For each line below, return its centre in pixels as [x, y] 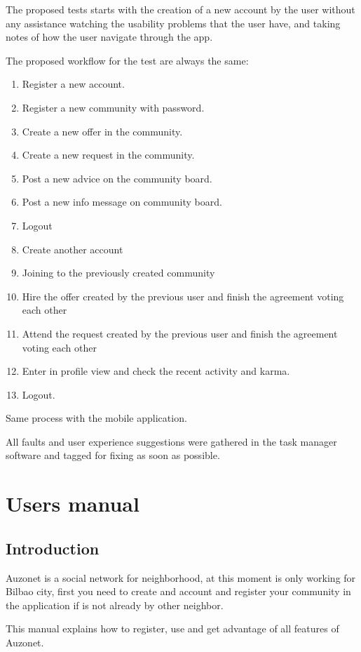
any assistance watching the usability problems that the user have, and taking [173, 23]
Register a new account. [73, 84]
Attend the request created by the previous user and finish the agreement [180, 333]
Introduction [53, 548]
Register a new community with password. [113, 107]
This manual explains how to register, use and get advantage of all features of [172, 628]
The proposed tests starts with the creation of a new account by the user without [180, 9]
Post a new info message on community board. [122, 202]
